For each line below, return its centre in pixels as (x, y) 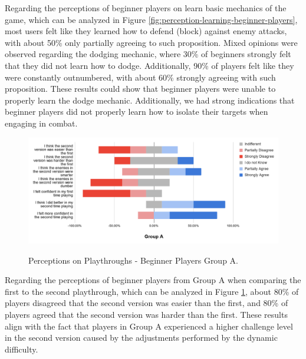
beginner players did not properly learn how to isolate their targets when (136, 112)
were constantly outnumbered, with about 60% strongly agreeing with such (140, 77)
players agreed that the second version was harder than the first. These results (146, 315)
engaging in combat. (41, 123)
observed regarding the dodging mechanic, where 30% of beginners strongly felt (148, 54)
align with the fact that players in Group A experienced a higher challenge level (149, 326)
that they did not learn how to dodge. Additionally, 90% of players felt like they (149, 65)
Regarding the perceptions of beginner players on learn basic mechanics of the (146, 8)
